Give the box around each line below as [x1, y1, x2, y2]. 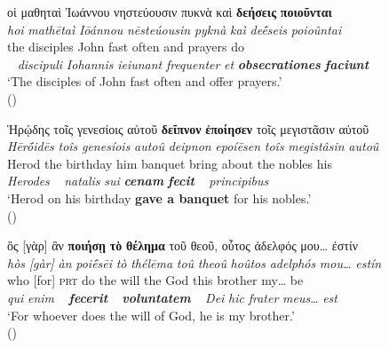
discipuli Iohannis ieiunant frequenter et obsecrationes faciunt [17, 54, 369, 73]
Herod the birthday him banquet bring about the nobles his [7, 154, 332, 172]
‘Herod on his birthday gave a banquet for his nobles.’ [7, 188, 312, 207]
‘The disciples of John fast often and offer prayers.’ [7, 72, 282, 91]
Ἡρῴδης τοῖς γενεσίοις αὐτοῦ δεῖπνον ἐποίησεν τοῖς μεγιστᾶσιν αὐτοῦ [7, 119, 369, 138]
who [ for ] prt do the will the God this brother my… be [7, 271, 304, 289]
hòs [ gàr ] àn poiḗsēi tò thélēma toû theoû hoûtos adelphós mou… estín [7, 253, 382, 272]
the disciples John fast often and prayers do [7, 37, 244, 56]
